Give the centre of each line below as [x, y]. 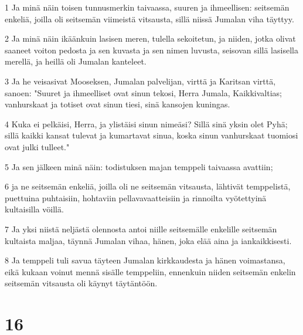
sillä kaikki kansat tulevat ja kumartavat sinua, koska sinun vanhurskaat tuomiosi [151, 135]
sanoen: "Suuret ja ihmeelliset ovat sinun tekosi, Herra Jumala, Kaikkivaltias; [144, 92]
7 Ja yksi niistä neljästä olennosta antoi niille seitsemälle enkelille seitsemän [141, 229]
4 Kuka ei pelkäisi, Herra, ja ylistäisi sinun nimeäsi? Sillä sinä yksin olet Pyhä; [146, 123]
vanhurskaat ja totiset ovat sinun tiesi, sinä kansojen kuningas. [118, 104]
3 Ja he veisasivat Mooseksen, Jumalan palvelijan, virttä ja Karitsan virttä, [140, 81]
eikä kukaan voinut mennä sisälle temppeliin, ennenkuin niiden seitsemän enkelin [150, 271]
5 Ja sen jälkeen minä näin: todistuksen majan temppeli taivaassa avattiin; [139, 166]
